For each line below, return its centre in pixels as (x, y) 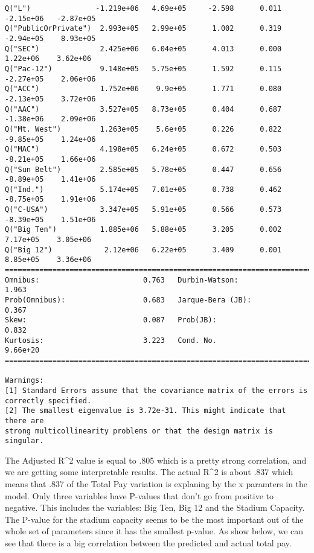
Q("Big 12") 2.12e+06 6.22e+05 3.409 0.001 (143, 250)
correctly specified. (48, 401)
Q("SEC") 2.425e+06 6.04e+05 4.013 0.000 (143, 49)
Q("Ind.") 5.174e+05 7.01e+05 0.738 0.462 (143, 189)
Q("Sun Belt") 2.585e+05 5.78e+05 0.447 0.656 (143, 169)
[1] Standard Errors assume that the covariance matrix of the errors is (156, 390)
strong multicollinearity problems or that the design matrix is (139, 431)
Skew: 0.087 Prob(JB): (111, 320)
